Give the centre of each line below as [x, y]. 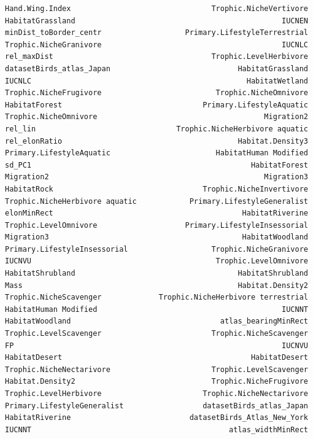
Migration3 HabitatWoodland [156, 237]
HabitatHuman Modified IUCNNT [156, 309]
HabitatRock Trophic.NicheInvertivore [156, 189]
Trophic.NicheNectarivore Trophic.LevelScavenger [156, 369]
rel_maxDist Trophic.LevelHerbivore [156, 57]
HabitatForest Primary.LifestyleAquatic [156, 105]
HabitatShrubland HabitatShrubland [156, 274]
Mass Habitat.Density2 [156, 285]
